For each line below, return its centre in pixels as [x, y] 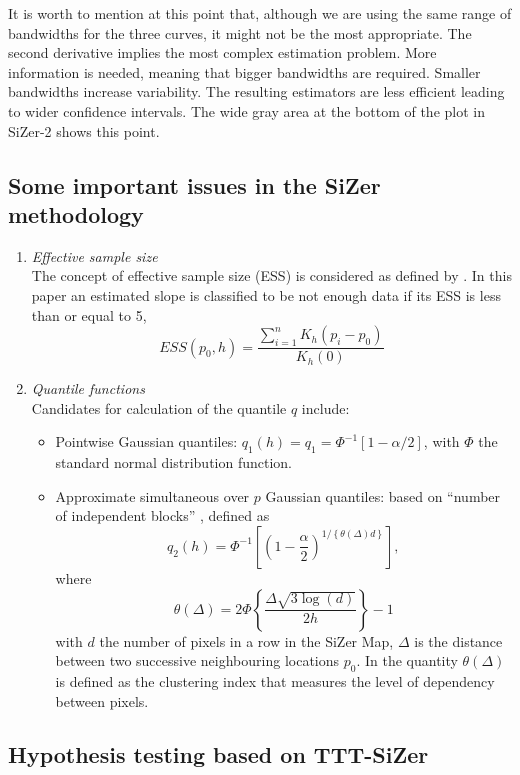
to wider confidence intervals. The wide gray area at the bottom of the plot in [246, 110]
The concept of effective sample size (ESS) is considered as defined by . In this [271, 275]
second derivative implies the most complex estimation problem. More [222, 52]
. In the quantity [407, 660]
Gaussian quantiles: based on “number [383, 495]
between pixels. [102, 700]
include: [325, 407]
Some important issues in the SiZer [194, 184]
